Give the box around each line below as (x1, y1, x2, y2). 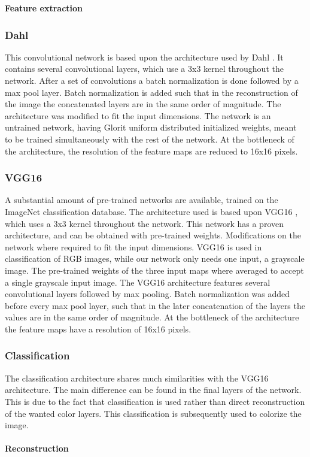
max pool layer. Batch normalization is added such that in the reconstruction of (5, 86, 298, 98)
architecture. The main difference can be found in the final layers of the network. (5, 383, 302, 396)
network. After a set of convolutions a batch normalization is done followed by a (5, 74, 299, 86)
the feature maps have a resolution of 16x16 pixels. (5, 322, 192, 335)
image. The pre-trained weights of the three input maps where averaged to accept (5, 264, 304, 276)
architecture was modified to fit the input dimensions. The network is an (5, 109, 271, 122)
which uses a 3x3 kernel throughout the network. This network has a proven (5, 217, 284, 229)
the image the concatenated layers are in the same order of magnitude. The (5, 98, 281, 110)
